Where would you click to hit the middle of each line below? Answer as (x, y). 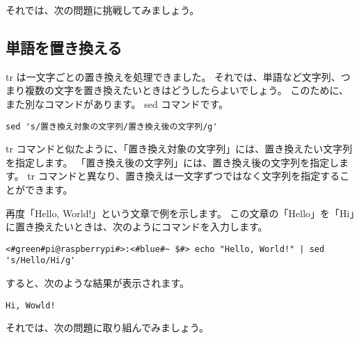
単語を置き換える (64, 47)
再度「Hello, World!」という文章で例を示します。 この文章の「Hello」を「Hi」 (180, 213)
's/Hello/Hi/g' (41, 261)
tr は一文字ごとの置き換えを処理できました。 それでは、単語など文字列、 (173, 76)
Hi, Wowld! (31, 305)
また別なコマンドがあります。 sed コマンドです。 (117, 103)
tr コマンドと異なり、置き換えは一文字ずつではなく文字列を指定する (184, 176)
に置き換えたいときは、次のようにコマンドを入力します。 (137, 227)
